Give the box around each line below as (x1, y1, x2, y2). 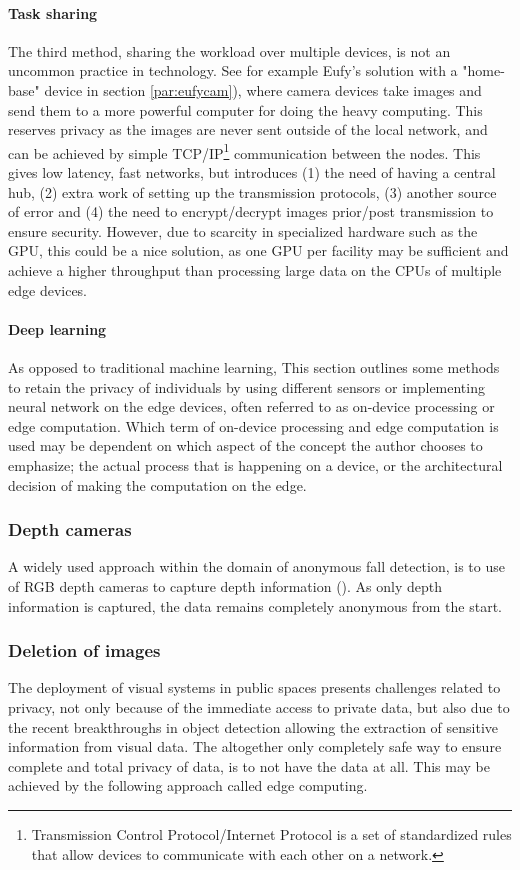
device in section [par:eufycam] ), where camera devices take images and (44, 79, 482, 100)
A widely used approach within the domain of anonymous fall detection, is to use (8, 556, 505, 577)
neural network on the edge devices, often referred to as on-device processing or (8, 396, 495, 417)
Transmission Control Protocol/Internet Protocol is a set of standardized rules (31, 823, 512, 844)
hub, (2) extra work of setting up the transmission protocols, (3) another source (8, 181, 497, 202)
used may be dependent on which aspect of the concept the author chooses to (8, 435, 483, 456)
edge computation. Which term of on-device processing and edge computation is (8, 415, 499, 436)
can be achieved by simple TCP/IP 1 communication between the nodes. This (8, 139, 481, 163)
